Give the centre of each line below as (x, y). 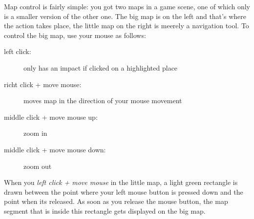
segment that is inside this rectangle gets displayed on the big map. (105, 210)
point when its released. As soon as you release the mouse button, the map (116, 201)
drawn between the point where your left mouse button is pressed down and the (124, 192)
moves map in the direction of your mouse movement (103, 100)
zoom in (35, 133)
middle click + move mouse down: (55, 149)
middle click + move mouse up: (51, 117)
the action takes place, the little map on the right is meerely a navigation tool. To (127, 26)
